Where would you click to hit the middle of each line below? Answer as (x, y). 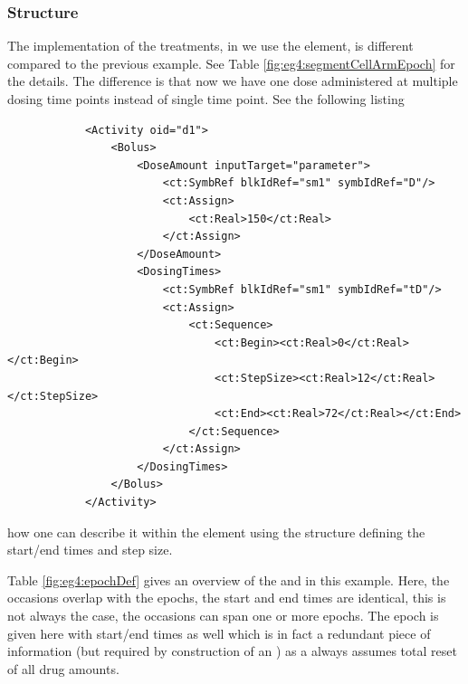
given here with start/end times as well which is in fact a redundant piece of (219, 633)
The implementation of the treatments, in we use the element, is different (210, 46)
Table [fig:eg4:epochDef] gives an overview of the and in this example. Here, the (229, 579)
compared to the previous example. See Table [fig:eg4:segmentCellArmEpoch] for (231, 63)
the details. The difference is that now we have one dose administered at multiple (233, 81)
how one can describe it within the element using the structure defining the (216, 532)
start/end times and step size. (90, 550)
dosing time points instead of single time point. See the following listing (206, 99)
